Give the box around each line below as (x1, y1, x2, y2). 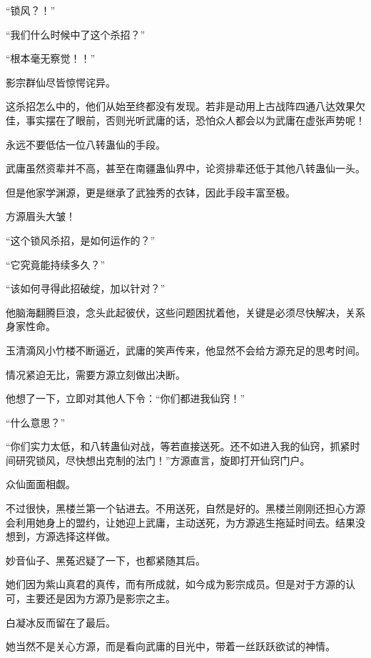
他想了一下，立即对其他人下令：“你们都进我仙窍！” (6, 391, 245, 406)
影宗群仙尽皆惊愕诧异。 (6, 74, 116, 89)
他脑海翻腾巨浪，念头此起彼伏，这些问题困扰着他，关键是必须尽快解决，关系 (6, 304, 365, 319)
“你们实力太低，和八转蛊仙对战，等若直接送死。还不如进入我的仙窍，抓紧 (6, 439, 350, 454)
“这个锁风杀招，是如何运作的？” (6, 232, 156, 247)
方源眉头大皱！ (6, 209, 76, 224)
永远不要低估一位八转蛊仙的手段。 (6, 136, 166, 151)
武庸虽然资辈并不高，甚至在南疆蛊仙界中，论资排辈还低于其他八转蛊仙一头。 (6, 161, 365, 176)
